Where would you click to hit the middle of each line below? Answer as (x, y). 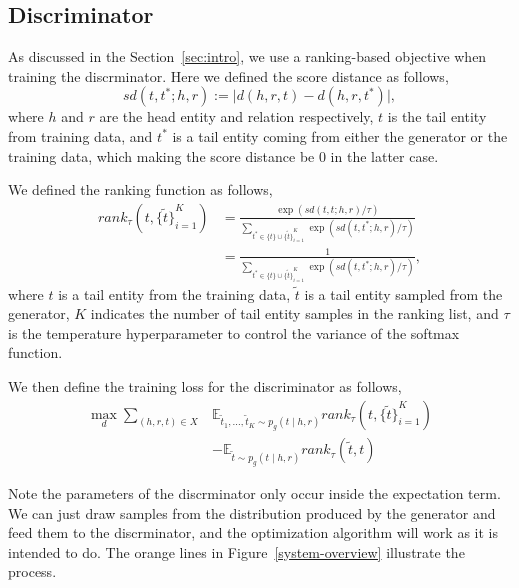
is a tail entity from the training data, (174, 293)
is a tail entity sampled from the (403, 293)
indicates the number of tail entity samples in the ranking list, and (294, 313)
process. (32, 571)
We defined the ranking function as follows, (140, 189)
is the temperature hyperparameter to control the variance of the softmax (234, 332)
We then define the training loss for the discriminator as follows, (205, 385)
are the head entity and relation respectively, (236, 116)
